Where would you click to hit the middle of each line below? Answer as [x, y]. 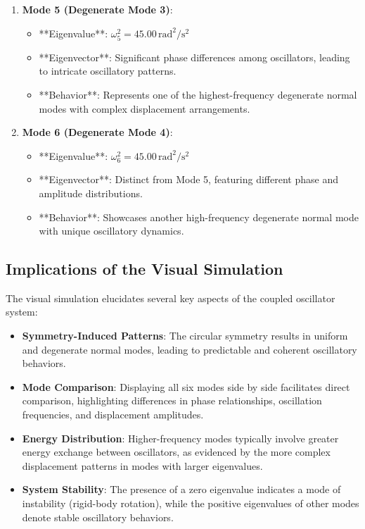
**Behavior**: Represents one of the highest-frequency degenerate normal [198, 94]
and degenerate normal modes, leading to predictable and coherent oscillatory [190, 349]
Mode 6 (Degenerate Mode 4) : [97, 132]
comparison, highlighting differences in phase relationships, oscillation [172, 400]
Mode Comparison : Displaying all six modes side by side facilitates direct [186, 386]
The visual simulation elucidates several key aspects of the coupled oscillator [171, 298]
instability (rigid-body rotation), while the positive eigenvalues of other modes [191, 503]
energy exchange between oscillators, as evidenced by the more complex [176, 452]
